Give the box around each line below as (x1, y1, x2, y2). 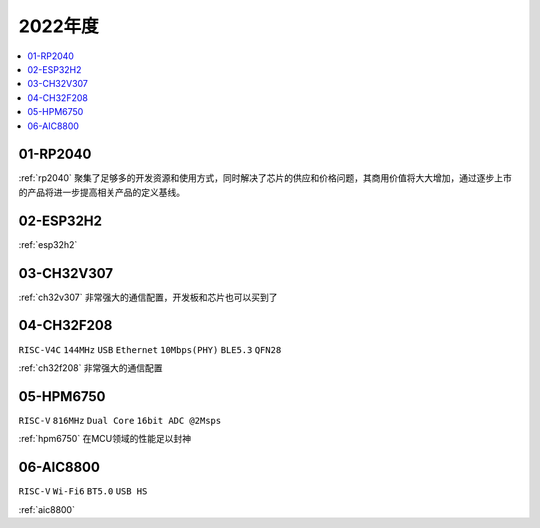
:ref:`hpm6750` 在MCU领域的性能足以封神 (18, 433, 192, 445)
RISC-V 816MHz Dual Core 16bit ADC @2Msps (18, 415, 222, 426)
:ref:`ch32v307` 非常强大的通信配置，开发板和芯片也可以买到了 (18, 291, 278, 303)
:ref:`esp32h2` (18, 238, 78, 250)
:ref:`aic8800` (18, 503, 75, 515)
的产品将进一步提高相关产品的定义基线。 (18, 186, 185, 198)
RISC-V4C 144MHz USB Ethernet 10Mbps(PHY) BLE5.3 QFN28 (18, 344, 282, 355)
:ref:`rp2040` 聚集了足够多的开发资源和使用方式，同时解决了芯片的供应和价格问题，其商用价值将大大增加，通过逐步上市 (18, 172, 512, 184)
